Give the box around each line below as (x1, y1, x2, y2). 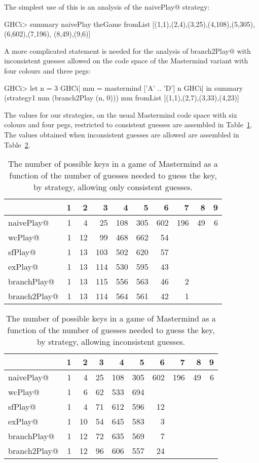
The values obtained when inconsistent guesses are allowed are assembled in (4, 129, 239, 139)
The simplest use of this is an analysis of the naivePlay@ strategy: (4, 2, 210, 12)
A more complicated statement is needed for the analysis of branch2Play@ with (4, 45, 251, 56)
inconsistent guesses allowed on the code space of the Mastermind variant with (4, 55, 248, 66)
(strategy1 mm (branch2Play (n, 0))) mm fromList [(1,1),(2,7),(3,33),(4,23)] (4, 92, 239, 103)
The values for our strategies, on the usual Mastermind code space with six (4, 109, 237, 120)
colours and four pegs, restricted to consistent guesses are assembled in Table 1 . (4, 119, 252, 130)
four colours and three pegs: (4, 65, 91, 76)
